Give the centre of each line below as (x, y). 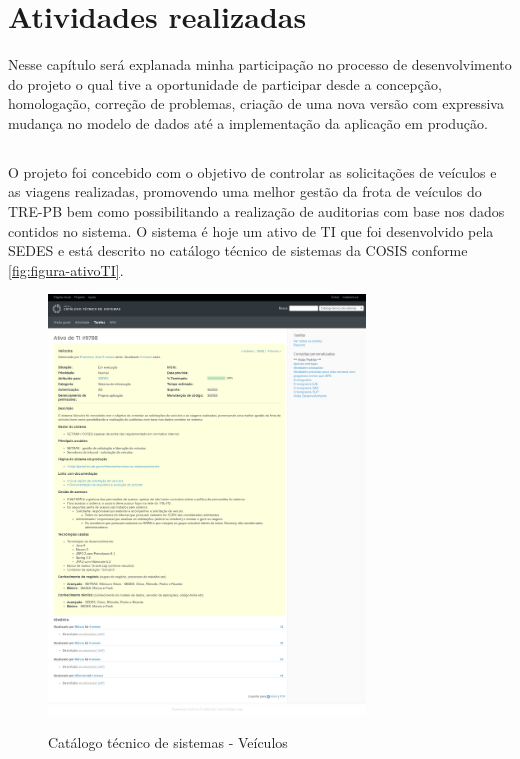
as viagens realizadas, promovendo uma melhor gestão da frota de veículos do (245, 191)
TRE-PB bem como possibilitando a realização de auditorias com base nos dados (256, 211)
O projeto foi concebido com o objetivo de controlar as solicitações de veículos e (252, 171)
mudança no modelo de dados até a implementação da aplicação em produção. (248, 122)
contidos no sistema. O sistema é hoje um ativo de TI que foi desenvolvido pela (251, 230)
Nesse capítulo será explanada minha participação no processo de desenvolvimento (260, 64)
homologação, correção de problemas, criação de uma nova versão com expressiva (256, 103)
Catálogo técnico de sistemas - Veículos (168, 742)
